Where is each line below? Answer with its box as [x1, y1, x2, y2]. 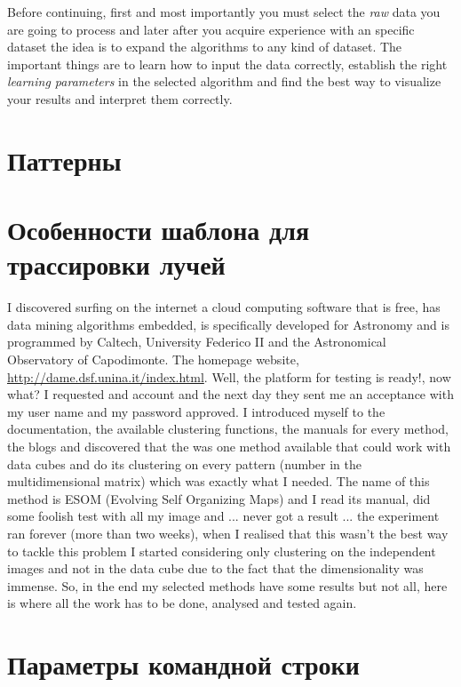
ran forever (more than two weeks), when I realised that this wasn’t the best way [7, 523, 449, 542]
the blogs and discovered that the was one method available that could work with [7, 437, 451, 455]
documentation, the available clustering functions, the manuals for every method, [7, 419, 449, 438]
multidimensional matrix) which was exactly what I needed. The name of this [7, 472, 430, 491]
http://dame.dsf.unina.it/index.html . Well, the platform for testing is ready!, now [7, 367, 451, 386]
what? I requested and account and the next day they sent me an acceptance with [7, 385, 454, 403]
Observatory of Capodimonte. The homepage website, [7, 350, 299, 369]
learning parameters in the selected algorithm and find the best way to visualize [7, 72, 441, 91]
